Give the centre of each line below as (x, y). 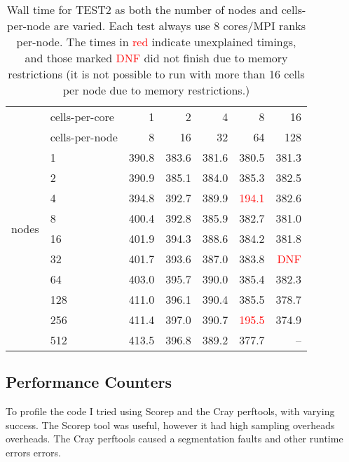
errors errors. (33, 452)
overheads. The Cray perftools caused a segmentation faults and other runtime (174, 439)
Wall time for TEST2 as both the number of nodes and (142, 9)
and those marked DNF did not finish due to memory (156, 58)
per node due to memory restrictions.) (156, 90)
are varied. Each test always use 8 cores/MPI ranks (179, 26)
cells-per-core (82, 117)
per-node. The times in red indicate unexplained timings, (156, 42)
